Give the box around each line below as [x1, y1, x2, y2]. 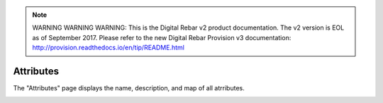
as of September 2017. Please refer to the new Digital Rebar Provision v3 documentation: [32, 33, 292, 42]
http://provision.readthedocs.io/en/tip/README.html [32, 43, 184, 52]
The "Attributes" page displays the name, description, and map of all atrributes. [13, 84, 245, 92]
